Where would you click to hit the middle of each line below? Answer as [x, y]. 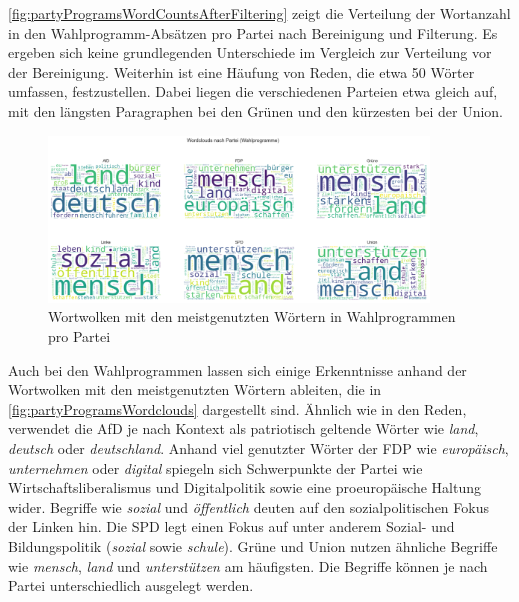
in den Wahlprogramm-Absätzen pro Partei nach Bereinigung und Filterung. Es [253, 32]
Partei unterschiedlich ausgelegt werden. [131, 585]
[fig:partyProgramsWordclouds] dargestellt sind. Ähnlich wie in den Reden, [237, 408]
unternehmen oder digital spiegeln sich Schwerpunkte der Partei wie [215, 467]
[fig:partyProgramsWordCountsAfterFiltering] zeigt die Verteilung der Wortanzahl [259, 13]
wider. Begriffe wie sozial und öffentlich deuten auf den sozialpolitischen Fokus [248, 506]
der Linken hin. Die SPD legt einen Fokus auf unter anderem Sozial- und [231, 526]
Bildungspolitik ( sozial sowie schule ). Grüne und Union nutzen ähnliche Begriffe [253, 546]
